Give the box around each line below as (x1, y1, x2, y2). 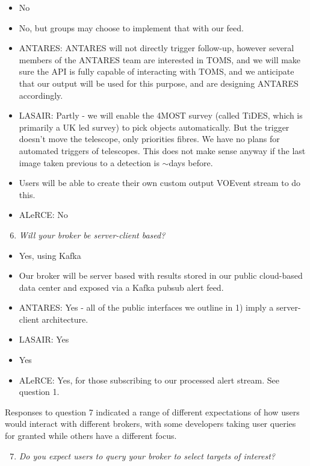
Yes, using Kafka (19, 249, 81, 261)
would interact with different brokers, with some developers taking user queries (5, 417, 296, 430)
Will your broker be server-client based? (19, 228, 166, 241)
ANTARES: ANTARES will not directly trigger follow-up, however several (19, 42, 294, 54)
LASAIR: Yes (19, 333, 69, 346)
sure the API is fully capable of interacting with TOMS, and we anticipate (19, 65, 294, 78)
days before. (169, 156, 213, 169)
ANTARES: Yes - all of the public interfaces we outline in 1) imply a (19, 301, 274, 314)
